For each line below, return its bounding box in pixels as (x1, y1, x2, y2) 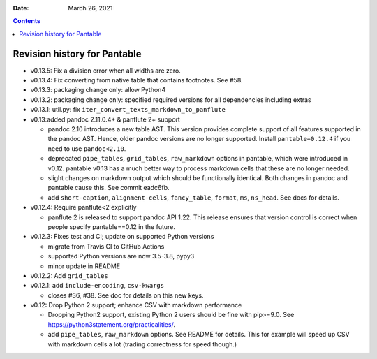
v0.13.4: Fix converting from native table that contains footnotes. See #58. (30, 76, 244, 85)
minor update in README (47, 262, 121, 270)
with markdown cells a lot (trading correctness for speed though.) (47, 339, 237, 349)
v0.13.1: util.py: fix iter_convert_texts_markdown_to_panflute (30, 105, 226, 114)
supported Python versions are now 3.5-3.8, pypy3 (47, 252, 195, 261)
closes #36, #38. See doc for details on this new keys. (47, 291, 204, 300)
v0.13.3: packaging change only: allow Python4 (30, 86, 166, 94)
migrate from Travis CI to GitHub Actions (47, 242, 165, 251)
